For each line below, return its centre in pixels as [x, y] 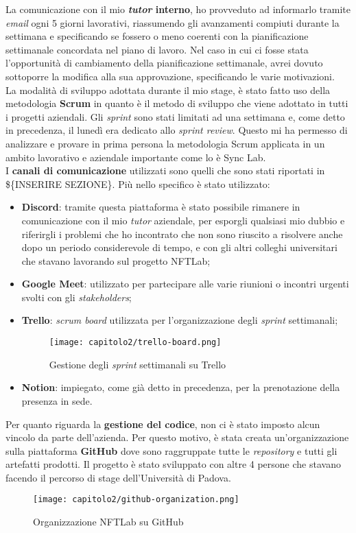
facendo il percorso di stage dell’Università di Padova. [118, 477]
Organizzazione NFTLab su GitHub [108, 522]
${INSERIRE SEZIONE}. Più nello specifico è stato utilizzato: [138, 183]
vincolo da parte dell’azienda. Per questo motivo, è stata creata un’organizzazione [177, 437]
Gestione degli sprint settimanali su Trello [138, 364]
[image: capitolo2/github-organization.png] [136, 500]
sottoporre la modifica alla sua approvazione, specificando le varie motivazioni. [170, 76]
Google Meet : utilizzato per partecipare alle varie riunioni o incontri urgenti [185, 284]
